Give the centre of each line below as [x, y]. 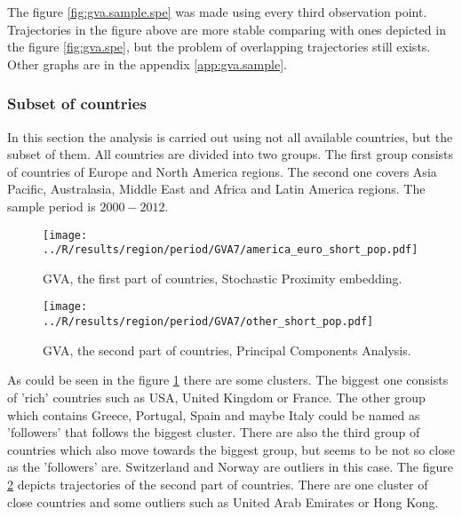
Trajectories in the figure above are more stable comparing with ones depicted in [227, 29]
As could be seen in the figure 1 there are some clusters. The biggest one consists [228, 380]
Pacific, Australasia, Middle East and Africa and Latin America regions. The [216, 189]
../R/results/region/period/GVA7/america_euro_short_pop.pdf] [231, 250]
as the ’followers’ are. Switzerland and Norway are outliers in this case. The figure [230, 467]
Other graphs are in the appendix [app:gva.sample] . [147, 64]
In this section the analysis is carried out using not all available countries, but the [230, 136]
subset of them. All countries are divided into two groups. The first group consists [231, 154]
